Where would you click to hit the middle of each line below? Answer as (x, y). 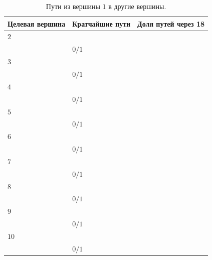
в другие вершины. (137, 6)
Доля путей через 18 (171, 23)
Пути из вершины (73, 6)
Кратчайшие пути (101, 23)
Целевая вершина (37, 23)
